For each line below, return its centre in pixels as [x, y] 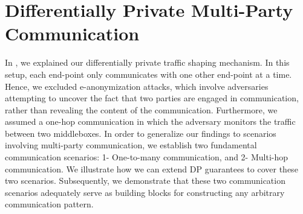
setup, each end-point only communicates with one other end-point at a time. [148, 74]
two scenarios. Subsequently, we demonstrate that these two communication [145, 181]
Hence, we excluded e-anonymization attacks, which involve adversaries [137, 86]
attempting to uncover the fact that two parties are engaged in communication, [152, 98]
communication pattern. [49, 204]
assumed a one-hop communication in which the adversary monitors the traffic [150, 121]
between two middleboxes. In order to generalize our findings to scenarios [141, 133]
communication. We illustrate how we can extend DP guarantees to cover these [151, 168]
